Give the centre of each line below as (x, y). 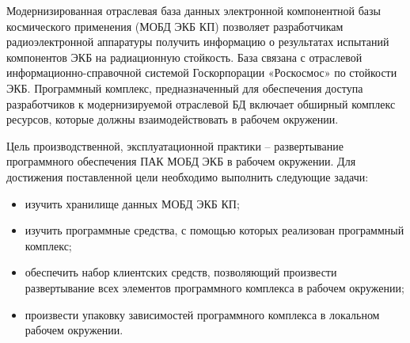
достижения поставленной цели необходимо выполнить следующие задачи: (188, 176)
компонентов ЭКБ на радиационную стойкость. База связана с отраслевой (184, 57)
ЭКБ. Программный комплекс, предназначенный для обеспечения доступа (185, 88)
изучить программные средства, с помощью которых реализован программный (214, 230)
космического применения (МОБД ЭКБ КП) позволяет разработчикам (175, 26)
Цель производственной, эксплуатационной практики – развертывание (175, 145)
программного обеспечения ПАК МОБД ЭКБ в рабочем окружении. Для (181, 161)
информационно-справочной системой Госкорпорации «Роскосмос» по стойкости (202, 72)
